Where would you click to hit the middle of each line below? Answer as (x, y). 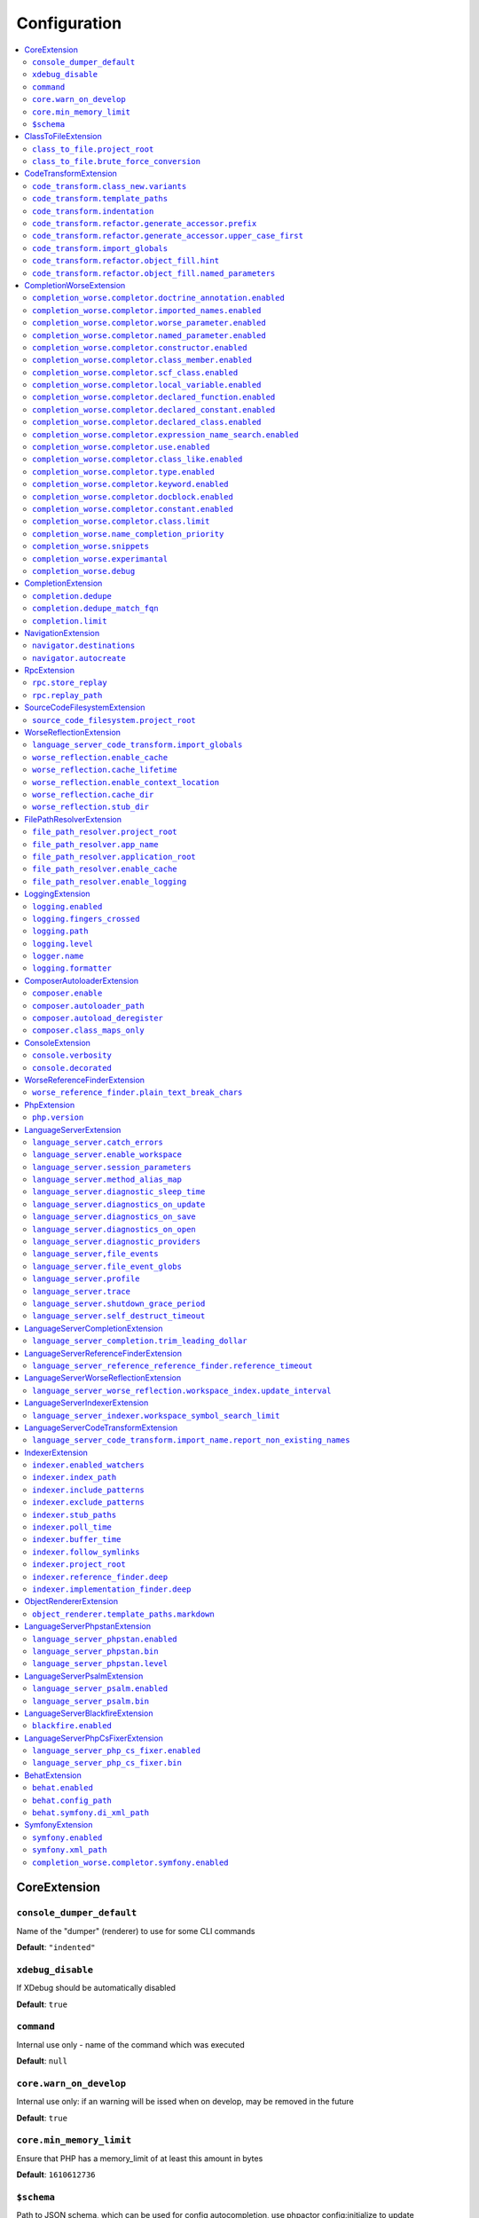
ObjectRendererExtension (71, 1601)
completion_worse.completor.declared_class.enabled (147, 422)
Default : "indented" (56, 1947)
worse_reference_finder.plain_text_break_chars (137, 1093)
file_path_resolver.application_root (114, 857)
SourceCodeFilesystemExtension (85, 708)
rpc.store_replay (70, 683)
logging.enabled (67, 906)
